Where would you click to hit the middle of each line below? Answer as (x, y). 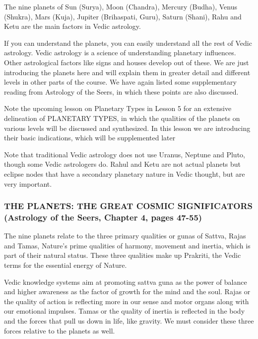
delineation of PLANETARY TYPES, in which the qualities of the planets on (122, 118)
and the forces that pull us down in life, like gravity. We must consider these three (129, 320)
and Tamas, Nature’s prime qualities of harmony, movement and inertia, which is (127, 245)
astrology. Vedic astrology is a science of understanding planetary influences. (120, 53)
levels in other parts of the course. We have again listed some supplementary (120, 82)
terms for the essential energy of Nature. (65, 265)
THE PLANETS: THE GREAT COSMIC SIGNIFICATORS (128, 206)
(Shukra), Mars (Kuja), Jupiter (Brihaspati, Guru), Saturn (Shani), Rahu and (123, 16)
